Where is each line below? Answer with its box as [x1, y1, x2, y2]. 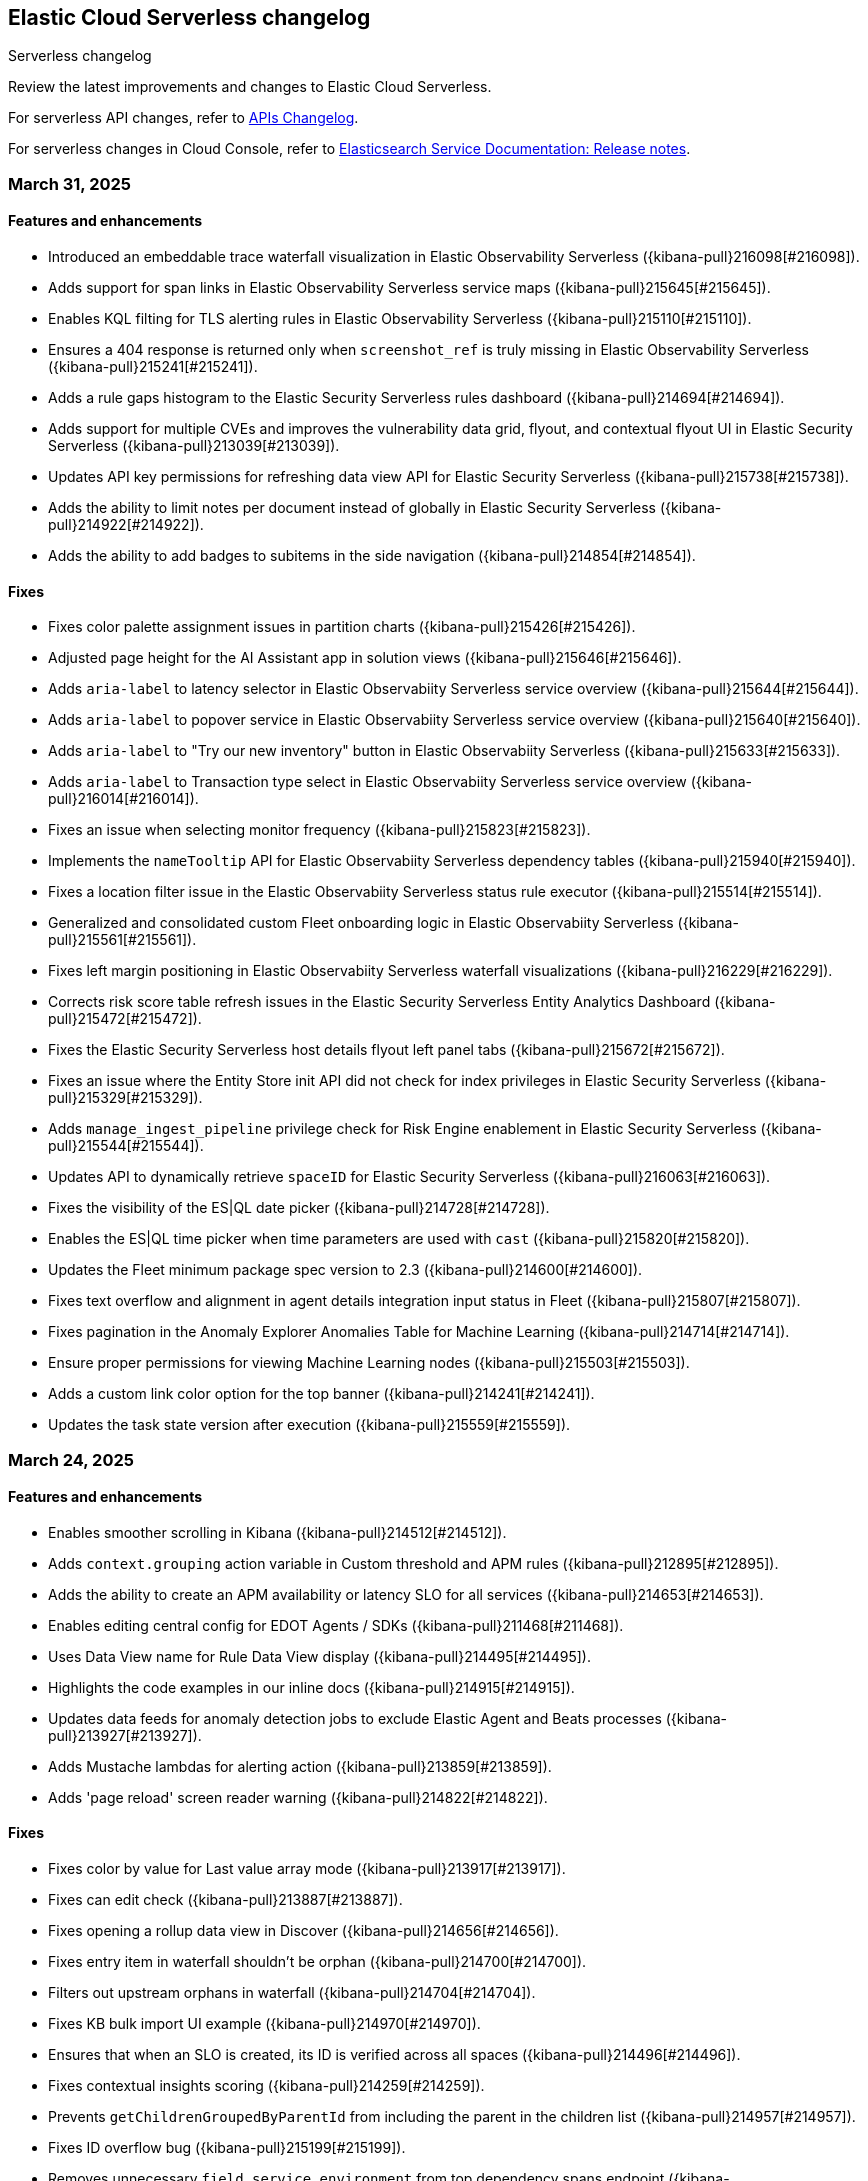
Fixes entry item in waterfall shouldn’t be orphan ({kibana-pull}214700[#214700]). [48, 1953, 587, 1971]
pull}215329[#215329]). [48, 1089, 203, 1107]
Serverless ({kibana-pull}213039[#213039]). [48, 437, 340, 455]
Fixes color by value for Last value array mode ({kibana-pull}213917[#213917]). [48, 1860, 566, 1878]
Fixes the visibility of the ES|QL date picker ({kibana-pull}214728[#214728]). [48, 1199, 550, 1217]
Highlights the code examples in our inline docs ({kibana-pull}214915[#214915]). [48, 1678, 575, 1696]
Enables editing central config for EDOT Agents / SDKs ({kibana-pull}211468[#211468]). [48, 1616, 624, 1634]
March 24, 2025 [8, 1449, 134, 1470]
